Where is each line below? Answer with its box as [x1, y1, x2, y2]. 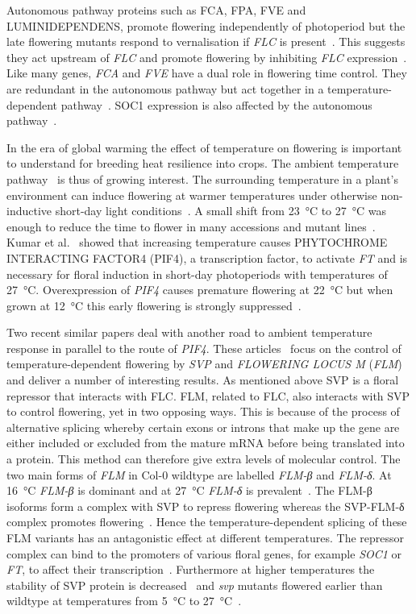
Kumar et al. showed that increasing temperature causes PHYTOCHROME [6, 234, 388, 251]
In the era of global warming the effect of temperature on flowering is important [6, 139, 402, 156]
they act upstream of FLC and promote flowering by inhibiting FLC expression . [6, 48, 407, 65]
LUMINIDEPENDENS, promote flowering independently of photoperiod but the [6, 17, 406, 34]
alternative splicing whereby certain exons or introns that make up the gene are [6, 418, 400, 435]
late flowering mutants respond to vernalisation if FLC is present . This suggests [6, 33, 406, 50]
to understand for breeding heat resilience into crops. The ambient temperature [6, 155, 399, 172]
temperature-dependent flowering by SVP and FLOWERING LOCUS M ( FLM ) [6, 355, 402, 372]
